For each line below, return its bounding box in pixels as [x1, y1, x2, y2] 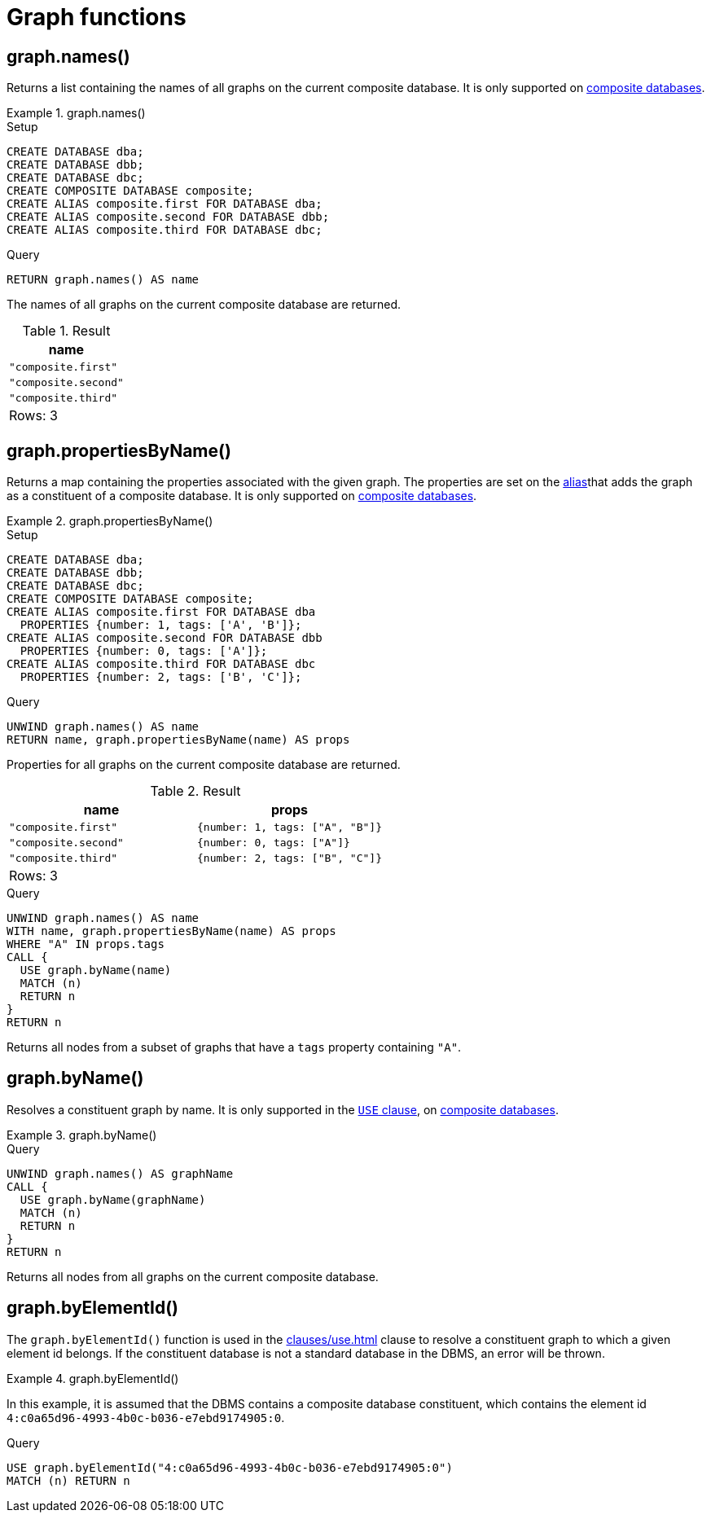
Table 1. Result [22, 323, 111, 340]
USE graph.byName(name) [20, 964, 172, 977]
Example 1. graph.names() [7, 106, 146, 121]
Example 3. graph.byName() [7, 1127, 157, 1142]
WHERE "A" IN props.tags [7, 937, 165, 951]
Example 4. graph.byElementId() [7, 1371, 179, 1385]
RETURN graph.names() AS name [7, 273, 200, 287]
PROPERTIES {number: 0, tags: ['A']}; [20, 644, 268, 658]
